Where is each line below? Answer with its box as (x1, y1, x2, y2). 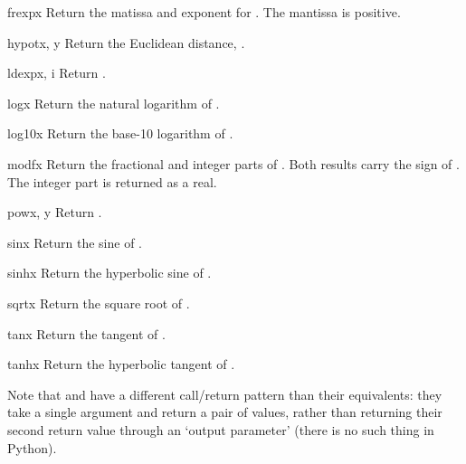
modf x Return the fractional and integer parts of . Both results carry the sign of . (7, 154, 460, 173)
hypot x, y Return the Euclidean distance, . (7, 33, 245, 52)
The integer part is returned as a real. (7, 172, 217, 191)
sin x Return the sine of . (7, 232, 142, 251)
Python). (7, 438, 57, 457)
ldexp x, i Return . (7, 63, 106, 82)
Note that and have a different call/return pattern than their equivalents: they (7, 384, 442, 403)
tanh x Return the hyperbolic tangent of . (7, 355, 235, 374)
